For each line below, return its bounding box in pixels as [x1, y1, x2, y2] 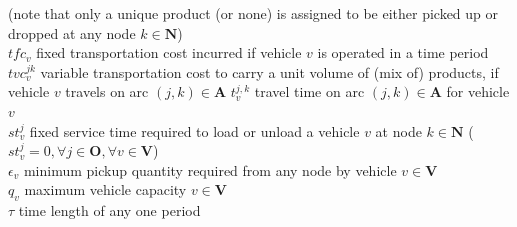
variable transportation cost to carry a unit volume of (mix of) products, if [40, 61, 499, 82]
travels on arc [65, 81, 149, 102]
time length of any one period [18, 200, 201, 221]
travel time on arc [254, 81, 365, 102]
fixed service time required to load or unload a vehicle [29, 120, 360, 141]
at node [375, 120, 422, 141]
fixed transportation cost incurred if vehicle [36, 42, 302, 63]
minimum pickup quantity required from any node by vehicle [23, 159, 397, 180]
